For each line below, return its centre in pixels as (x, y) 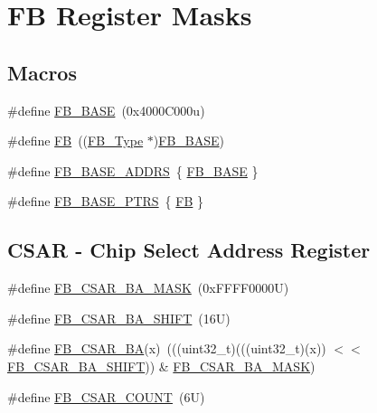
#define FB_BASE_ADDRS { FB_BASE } (133, 170)
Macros (42, 72)
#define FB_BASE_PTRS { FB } (106, 201)
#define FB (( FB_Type (75, 141)
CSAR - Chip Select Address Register (189, 250)
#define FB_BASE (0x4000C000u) (106, 110)
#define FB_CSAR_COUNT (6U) (106, 396)
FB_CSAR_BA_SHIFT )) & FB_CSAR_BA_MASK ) (161, 366)
